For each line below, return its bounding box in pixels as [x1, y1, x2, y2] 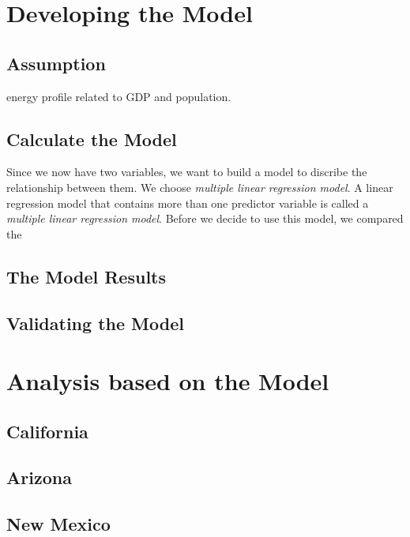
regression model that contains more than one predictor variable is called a [6, 194, 369, 211]
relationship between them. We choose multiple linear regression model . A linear [6, 178, 393, 195]
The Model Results [6, 264, 166, 288]
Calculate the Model [6, 126, 177, 151]
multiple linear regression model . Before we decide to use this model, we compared [6, 210, 404, 227]
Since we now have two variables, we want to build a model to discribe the [6, 163, 367, 180]
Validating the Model [6, 310, 184, 335]
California [6, 419, 88, 443]
